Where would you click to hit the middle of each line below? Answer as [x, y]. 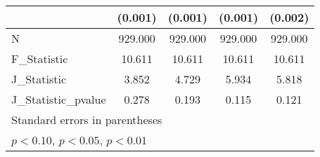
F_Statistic [40, 59]
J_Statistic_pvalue [59, 99]
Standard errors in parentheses [87, 120]
